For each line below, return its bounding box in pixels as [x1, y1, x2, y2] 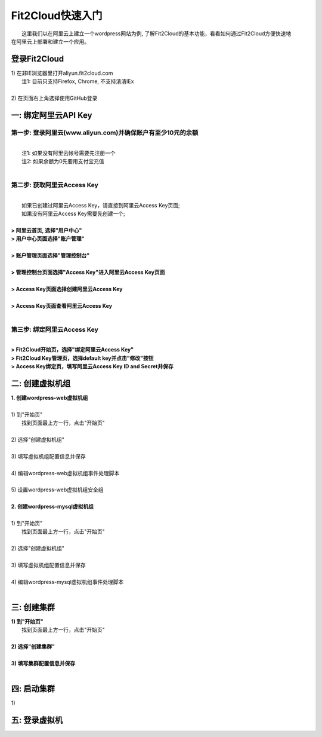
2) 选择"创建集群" [11, 643, 55, 650]
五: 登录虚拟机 [11, 715, 63, 726]
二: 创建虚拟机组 [11, 378, 71, 389]
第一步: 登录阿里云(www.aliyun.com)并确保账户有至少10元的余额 [11, 129, 199, 137]
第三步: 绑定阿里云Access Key [11, 325, 98, 334]
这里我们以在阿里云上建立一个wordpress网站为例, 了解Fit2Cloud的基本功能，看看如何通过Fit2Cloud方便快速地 [21, 30, 292, 37]
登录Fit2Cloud [11, 54, 64, 64]
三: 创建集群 [11, 602, 55, 612]
